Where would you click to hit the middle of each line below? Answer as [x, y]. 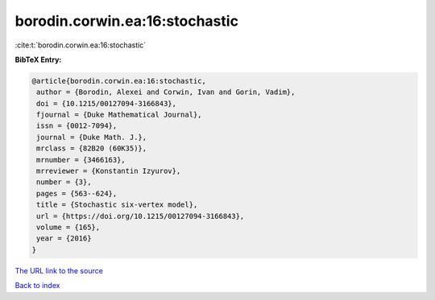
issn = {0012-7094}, [77, 126]
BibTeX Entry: [38, 60]
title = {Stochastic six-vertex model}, [117, 205]
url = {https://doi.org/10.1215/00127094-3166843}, [141, 216]
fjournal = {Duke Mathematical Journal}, [119, 115]
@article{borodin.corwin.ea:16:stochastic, [119, 81]
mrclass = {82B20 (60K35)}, [92, 148]
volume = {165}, [68, 227]
